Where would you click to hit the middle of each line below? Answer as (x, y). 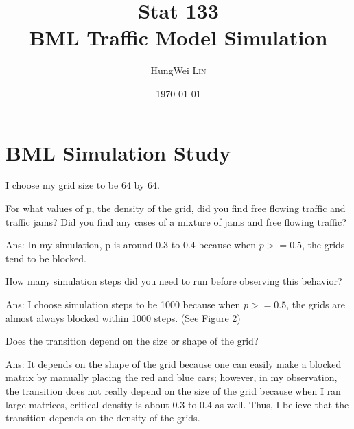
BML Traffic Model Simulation (178, 37)
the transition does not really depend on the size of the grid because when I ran (173, 390)
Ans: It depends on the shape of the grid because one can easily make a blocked (174, 363)
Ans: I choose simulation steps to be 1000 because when (123, 304)
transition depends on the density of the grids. (103, 418)
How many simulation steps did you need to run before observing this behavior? (174, 281)
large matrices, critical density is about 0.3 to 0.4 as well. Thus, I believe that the (177, 404)
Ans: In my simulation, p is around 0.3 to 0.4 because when (131, 245)
